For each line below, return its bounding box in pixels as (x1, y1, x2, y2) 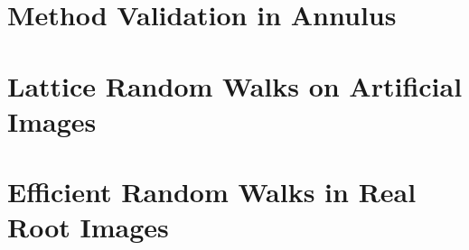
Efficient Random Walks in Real (7, 173, 417, 210)
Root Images (7, 208, 169, 245)
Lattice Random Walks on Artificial (7, 67, 463, 104)
